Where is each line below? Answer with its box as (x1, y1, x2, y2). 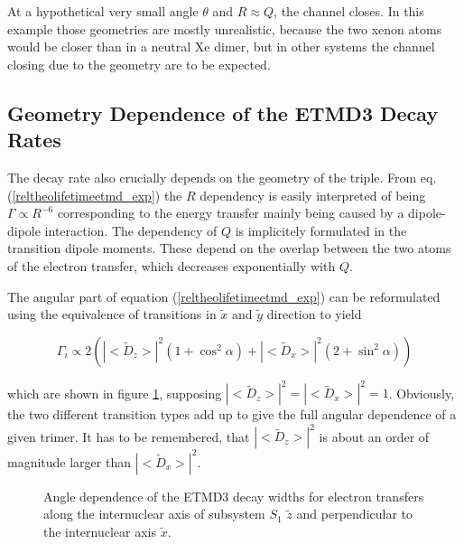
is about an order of (319, 427, 430, 446)
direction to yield (266, 305, 362, 324)
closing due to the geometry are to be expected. (7, 54, 271, 73)
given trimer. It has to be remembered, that (7, 427, 250, 446)
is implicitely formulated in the (235, 220, 407, 239)
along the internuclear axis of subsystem (43, 504, 265, 523)
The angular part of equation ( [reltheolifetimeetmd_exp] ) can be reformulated (7, 286, 441, 305)
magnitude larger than (7, 452, 131, 471)
